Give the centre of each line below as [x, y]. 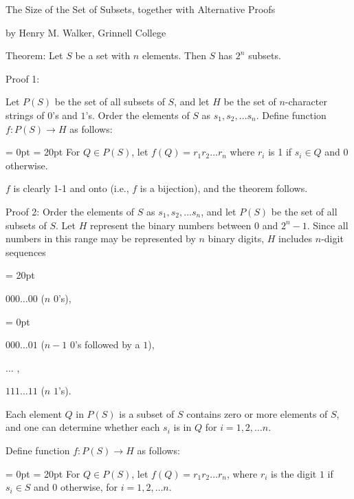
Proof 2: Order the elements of [70, 211]
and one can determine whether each [83, 427]
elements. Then [174, 55]
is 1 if [280, 152]
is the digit [294, 473]
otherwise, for [89, 487]
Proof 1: [23, 78]
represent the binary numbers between [170, 225]
